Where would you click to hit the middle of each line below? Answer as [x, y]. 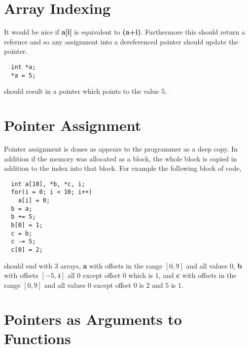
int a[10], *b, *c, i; [48, 184]
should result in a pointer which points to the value [82, 91]
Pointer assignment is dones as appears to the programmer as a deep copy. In [121, 148]
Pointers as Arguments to [93, 319]
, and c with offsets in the [197, 275]
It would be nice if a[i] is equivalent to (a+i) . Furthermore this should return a [124, 32]
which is [141, 275]
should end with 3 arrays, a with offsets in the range [83, 265]
